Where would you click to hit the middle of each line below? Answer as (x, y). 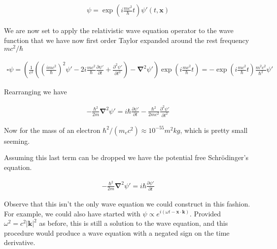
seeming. (17, 141)
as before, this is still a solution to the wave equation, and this (134, 223)
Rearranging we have (35, 92)
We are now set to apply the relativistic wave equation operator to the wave (119, 30)
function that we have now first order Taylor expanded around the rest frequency (127, 40)
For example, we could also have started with (72, 213)
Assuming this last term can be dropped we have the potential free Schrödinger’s (126, 157)
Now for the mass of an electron (52, 130)
